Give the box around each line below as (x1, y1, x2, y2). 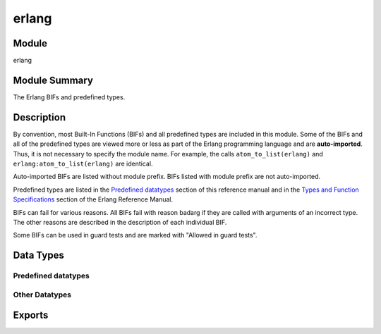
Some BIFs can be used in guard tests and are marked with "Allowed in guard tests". (13, 231, 258, 240)
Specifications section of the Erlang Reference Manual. (13, 195, 173, 204)
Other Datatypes (13, 290, 72, 299)
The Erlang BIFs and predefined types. (13, 92, 126, 101)
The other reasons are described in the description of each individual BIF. (13, 218, 227, 226)
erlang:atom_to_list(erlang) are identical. (13, 159, 153, 168)
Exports (13, 309, 49, 321)
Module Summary (13, 74, 93, 86)
